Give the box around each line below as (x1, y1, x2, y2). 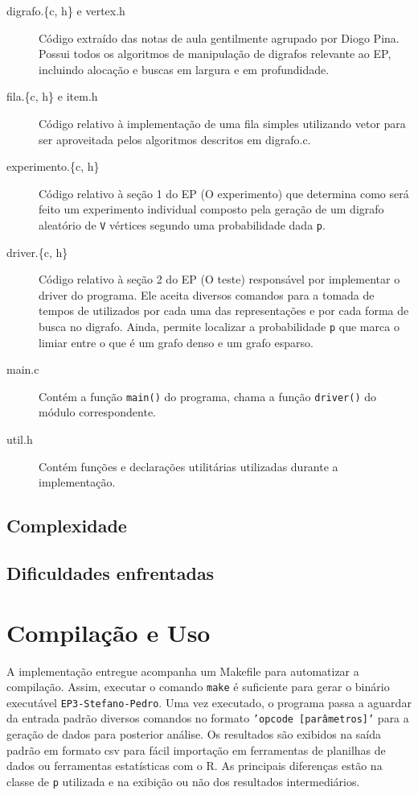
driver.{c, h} (6, 243, 68, 260)
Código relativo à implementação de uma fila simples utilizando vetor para (39, 114, 406, 131)
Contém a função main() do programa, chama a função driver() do (39, 387, 376, 404)
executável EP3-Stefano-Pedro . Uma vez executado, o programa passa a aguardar (6, 694, 412, 710)
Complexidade (6, 513, 127, 538)
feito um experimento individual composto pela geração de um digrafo (39, 201, 384, 217)
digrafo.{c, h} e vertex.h (6, 2, 125, 19)
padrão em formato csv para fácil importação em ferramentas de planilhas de (6, 741, 386, 758)
